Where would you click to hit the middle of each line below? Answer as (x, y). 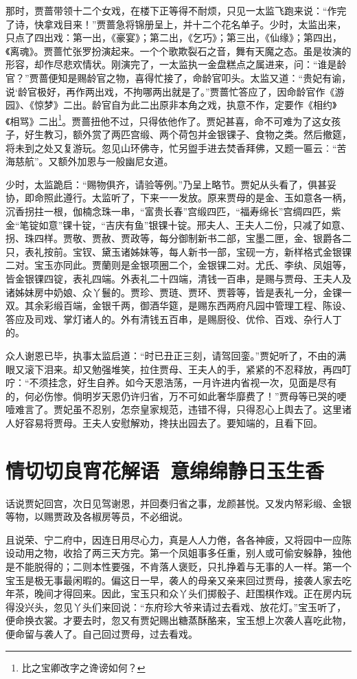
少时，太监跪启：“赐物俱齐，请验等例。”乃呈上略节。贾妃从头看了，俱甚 (166, 184)
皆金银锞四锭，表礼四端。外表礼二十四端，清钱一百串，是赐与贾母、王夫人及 (178, 278)
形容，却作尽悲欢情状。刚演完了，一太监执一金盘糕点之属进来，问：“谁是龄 (176, 64)
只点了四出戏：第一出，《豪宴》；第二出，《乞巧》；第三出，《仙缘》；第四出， (174, 37)
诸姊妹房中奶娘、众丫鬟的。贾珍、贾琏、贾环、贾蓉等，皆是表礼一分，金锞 (174, 292)
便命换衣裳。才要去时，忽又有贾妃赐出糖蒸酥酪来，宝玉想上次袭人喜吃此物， (178, 620)
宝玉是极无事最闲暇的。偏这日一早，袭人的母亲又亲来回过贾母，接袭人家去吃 (178, 580)
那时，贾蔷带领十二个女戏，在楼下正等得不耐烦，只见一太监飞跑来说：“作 (171, 10)
